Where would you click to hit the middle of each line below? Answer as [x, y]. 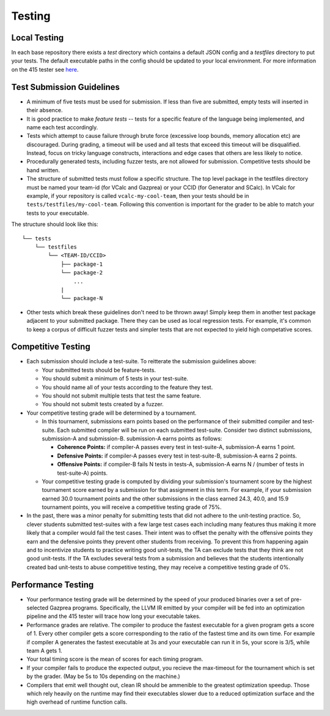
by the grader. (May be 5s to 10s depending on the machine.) [103, 676]
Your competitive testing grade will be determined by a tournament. [112, 413]
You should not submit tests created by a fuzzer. [103, 404]
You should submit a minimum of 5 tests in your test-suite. [115, 379]
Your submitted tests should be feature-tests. [99, 370]
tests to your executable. [58, 213]
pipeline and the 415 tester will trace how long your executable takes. [114, 616]
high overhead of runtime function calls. [77, 702]
